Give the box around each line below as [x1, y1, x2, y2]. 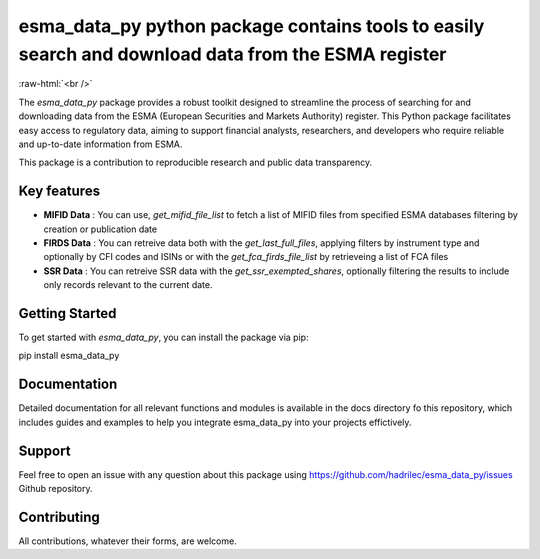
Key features [18, 183, 100, 200]
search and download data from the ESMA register [18, 43, 447, 65]
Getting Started [18, 305, 117, 322]
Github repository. [18, 483, 94, 495]
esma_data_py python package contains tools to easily [18, 15, 485, 37]
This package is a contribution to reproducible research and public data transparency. [18, 156, 373, 169]
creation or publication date [43, 223, 158, 235]
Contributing [18, 508, 100, 525]
